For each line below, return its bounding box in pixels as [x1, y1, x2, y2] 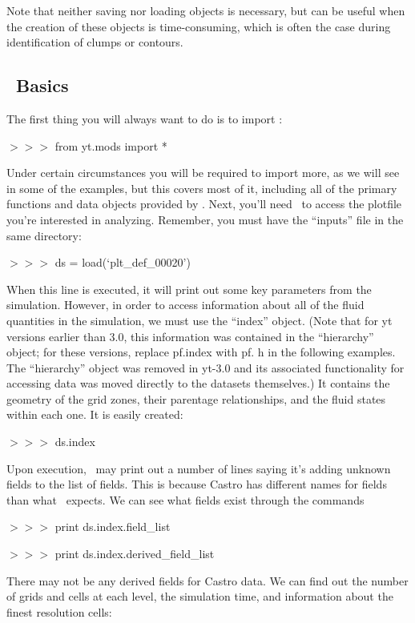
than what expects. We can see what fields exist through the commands [6, 491, 365, 508]
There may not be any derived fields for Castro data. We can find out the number [6, 572, 409, 589]
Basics [16, 73, 69, 98]
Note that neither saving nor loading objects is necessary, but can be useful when [6, 2, 405, 18]
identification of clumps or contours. [6, 34, 183, 50]
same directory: [6, 227, 82, 243]
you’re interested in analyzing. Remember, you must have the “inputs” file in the [6, 211, 404, 227]
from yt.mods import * [54, 137, 167, 154]
